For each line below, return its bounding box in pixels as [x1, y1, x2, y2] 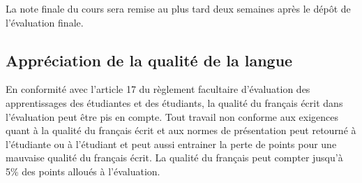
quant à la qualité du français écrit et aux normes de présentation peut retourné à [6, 123, 356, 138]
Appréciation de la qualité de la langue [6, 49, 293, 71]
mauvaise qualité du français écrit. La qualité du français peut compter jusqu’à [6, 150, 343, 165]
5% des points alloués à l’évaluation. [6, 163, 160, 178]
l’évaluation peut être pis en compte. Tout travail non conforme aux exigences [6, 109, 339, 124]
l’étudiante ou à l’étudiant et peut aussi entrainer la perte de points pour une [6, 136, 337, 151]
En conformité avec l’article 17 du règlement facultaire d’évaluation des [6, 82, 310, 96]
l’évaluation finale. [6, 15, 84, 29]
